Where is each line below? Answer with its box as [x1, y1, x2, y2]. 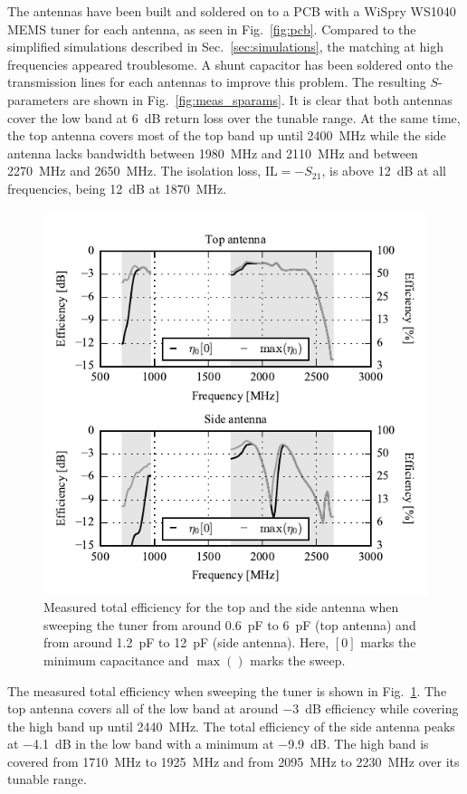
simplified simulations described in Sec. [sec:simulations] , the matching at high [7, 37, 444, 56]
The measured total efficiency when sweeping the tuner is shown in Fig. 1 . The [7, 681, 447, 700]
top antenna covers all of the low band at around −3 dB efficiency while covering [7, 699, 459, 718]
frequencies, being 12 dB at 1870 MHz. [7, 178, 227, 197]
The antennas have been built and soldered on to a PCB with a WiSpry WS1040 [7, 2, 456, 20]
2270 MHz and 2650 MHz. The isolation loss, [7, 161, 262, 180]
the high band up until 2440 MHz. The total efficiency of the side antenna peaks [7, 716, 455, 735]
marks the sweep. [250, 650, 346, 669]
